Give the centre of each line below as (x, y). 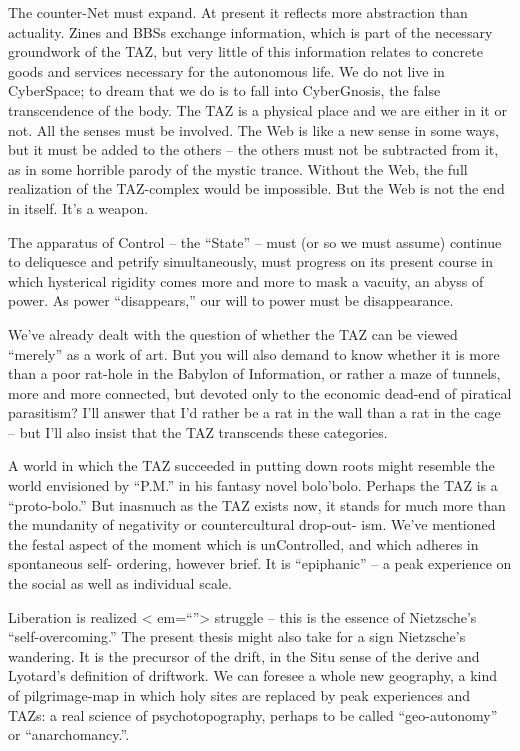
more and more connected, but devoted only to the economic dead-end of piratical (260, 392)
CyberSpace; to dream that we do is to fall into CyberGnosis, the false (224, 90)
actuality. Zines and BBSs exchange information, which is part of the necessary (250, 31)
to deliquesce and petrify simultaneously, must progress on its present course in (251, 261)
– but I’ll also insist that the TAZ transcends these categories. (198, 431)
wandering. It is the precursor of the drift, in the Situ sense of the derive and (244, 655)
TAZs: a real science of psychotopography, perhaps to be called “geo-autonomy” (253, 714)
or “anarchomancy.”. (69, 734)
